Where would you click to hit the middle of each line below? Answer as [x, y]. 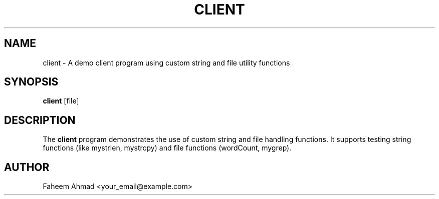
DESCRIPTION [40, 120]
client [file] [61, 101]
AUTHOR [27, 167]
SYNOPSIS [31, 82]
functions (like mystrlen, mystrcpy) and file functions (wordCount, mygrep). [167, 148]
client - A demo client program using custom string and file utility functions [166, 62]
